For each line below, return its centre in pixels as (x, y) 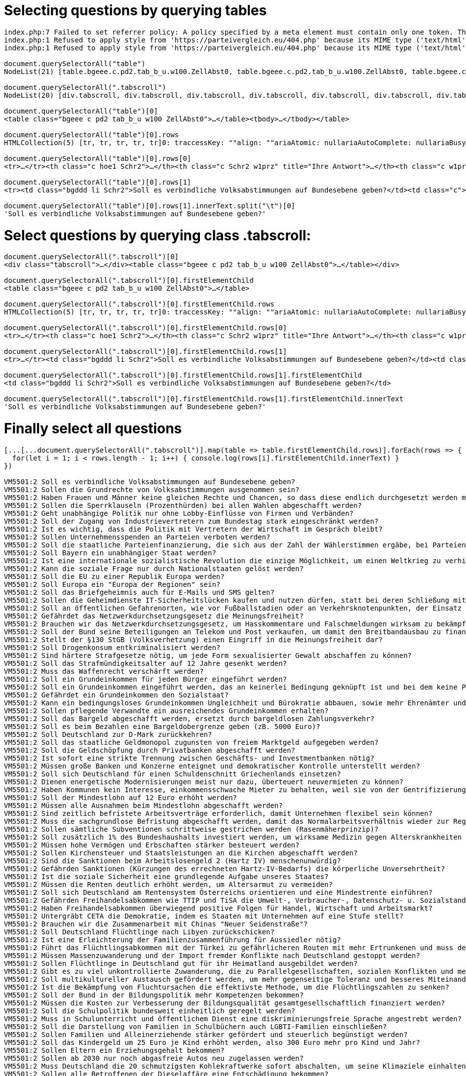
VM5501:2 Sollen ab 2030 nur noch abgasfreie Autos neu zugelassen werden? (154, 1058)
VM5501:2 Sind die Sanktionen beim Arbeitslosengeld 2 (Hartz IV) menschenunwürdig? (173, 861)
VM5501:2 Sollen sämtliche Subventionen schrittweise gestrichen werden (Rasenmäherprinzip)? (191, 829)
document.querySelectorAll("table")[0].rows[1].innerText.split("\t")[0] (150, 206)
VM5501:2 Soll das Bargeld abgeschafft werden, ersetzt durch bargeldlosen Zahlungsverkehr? (189, 718)
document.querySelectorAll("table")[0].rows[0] (98, 158)
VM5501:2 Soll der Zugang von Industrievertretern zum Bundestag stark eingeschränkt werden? (191, 521)
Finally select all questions (93, 428)
